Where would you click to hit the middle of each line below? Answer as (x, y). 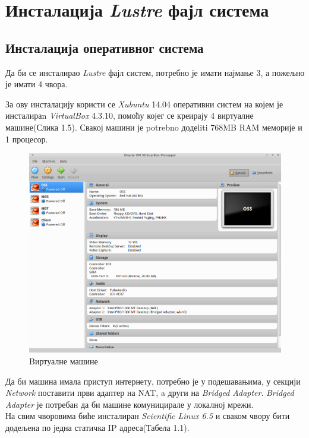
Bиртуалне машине (64, 361)
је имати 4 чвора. (37, 84)
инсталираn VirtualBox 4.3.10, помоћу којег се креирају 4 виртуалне (130, 115)
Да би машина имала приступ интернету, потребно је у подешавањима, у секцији (153, 381)
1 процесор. (27, 139)
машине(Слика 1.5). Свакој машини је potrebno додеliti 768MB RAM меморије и (154, 127)
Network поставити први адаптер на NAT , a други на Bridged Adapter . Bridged (150, 393)
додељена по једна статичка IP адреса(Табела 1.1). (97, 427)
